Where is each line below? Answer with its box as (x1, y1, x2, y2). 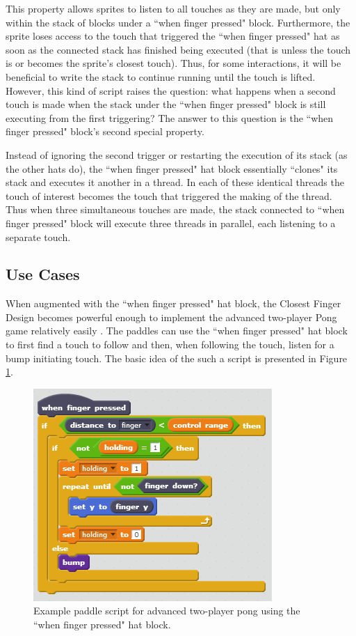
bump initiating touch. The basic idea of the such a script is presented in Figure (6, 350, 348, 365)
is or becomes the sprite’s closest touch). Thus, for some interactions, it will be (6, 56, 341, 70)
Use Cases (6, 263, 80, 285)
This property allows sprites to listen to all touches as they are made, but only (6, 1, 341, 15)
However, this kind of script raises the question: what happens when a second (6, 83, 336, 98)
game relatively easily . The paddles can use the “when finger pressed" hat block (6, 323, 348, 338)
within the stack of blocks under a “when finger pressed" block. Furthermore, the (6, 15, 350, 29)
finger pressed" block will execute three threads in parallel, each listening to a (6, 215, 336, 230)
